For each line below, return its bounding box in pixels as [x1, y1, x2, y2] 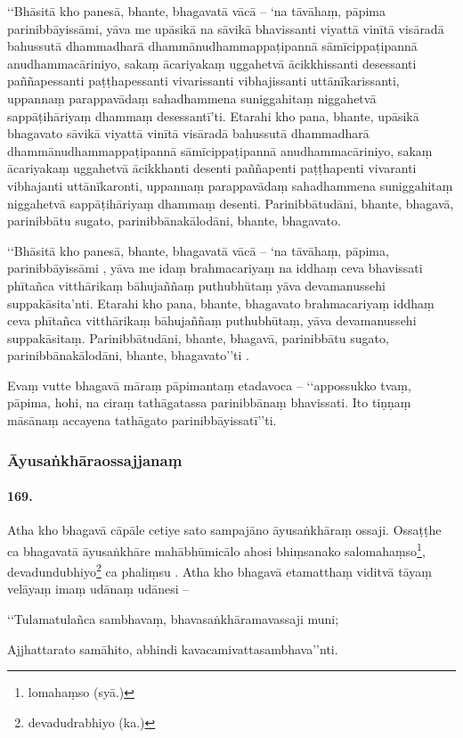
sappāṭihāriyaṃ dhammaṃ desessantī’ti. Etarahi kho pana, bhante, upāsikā [7, 106, 419, 125]
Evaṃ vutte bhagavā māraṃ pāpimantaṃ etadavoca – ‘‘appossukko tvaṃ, [7, 375, 411, 394]
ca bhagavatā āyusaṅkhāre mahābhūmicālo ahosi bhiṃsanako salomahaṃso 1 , [7, 538, 426, 560]
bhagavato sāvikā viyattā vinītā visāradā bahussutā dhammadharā [7, 124, 370, 143]
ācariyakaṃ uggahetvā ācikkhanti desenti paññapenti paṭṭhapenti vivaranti [7, 159, 417, 177]
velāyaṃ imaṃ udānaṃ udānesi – [7, 579, 190, 598]
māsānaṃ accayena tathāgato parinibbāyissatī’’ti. [7, 411, 277, 430]
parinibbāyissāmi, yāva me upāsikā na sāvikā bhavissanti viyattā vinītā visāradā [7, 19, 444, 37]
